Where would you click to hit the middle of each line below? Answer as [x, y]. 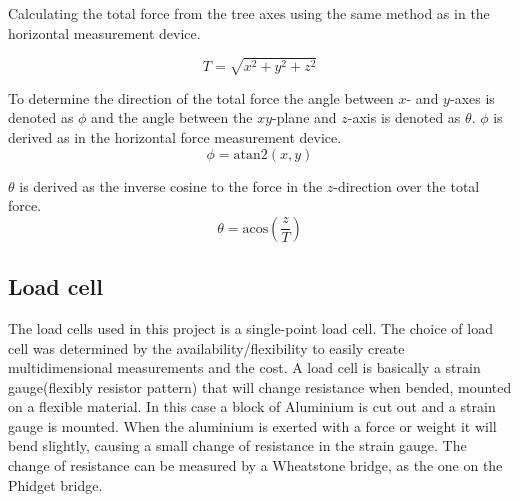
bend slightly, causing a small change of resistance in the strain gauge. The [237, 445]
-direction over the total [406, 185]
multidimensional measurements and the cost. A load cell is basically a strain [244, 367]
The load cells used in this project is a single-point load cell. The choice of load [250, 327]
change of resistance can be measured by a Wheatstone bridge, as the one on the [255, 465]
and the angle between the [172, 117]
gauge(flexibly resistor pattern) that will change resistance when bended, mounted [260, 386]
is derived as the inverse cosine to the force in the [171, 185]
